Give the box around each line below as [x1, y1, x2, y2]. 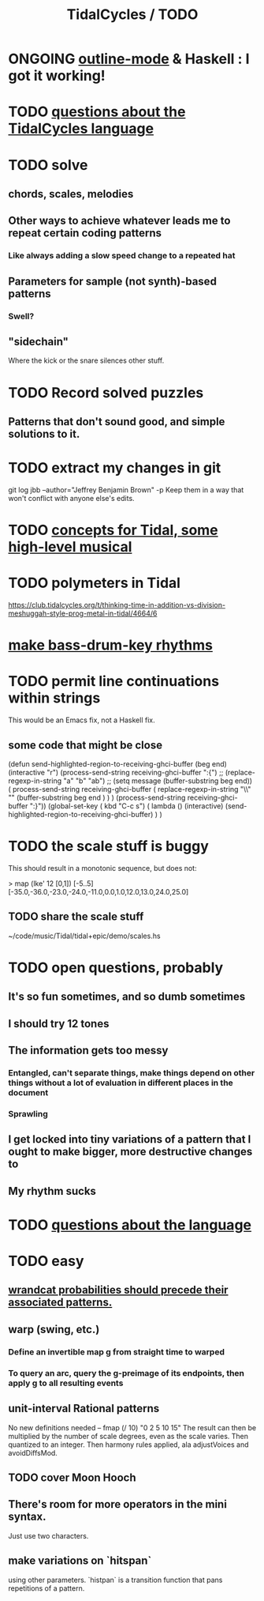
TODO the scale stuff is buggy [8, 838, 209, 855]
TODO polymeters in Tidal [8, 574, 181, 592]
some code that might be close [8, 738, 163, 752]
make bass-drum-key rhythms [8, 636, 213, 654]
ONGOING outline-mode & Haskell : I [8, 50, 250, 68]
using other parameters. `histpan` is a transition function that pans [8, 1575, 223, 1584]
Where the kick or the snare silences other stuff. [8, 356, 165, 365]
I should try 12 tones [8, 1017, 110, 1030]
